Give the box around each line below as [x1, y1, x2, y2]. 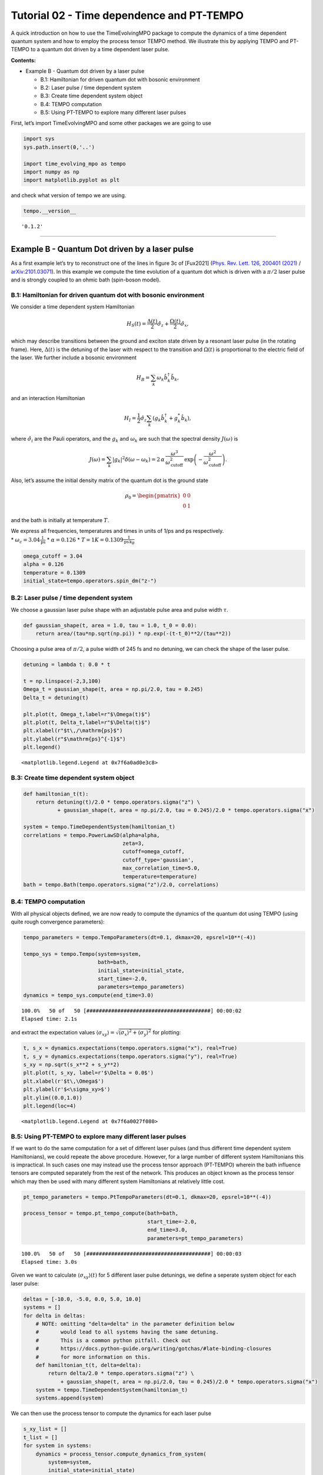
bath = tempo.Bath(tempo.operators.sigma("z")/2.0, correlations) [23, 881, 219, 888]
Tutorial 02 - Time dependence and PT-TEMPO [11, 9, 244, 22]
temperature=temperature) [122, 873, 197, 880]
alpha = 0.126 [23, 561, 64, 568]
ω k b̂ [156, 375, 168, 382]
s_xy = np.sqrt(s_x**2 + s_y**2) [23, 1061, 120, 1068]
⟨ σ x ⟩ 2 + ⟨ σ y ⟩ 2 [118, 1028, 151, 1037]
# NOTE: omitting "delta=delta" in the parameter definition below [35, 1320, 235, 1327]
